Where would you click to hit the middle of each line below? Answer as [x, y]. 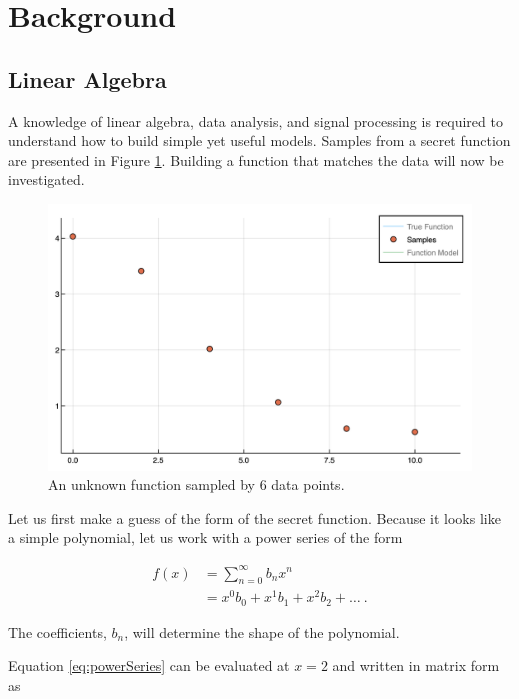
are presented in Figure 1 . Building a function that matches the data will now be [256, 159]
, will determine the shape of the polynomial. [262, 631]
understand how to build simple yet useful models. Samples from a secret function [259, 140]
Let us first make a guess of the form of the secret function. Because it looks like [254, 517]
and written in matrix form [416, 665]
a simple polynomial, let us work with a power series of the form [205, 537]
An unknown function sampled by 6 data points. [196, 484]
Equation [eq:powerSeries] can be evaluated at [149, 665]
